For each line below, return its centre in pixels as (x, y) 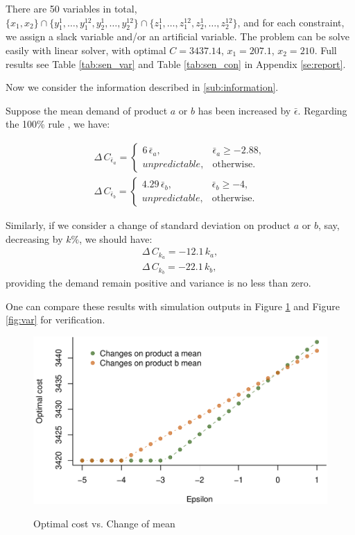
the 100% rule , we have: (58, 124)
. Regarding (322, 110)
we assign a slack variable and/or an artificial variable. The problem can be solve (177, 36)
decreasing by (34, 238)
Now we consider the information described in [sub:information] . (142, 87)
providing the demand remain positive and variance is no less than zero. (158, 282)
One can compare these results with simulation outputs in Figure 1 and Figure (173, 306)
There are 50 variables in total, (71, 8)
